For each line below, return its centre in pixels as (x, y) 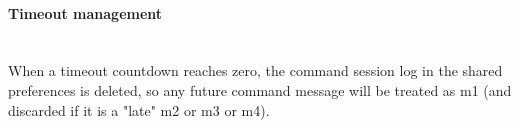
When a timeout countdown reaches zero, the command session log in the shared (255, 70)
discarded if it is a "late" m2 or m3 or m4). (139, 109)
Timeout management (85, 12)
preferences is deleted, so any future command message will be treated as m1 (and (260, 89)
